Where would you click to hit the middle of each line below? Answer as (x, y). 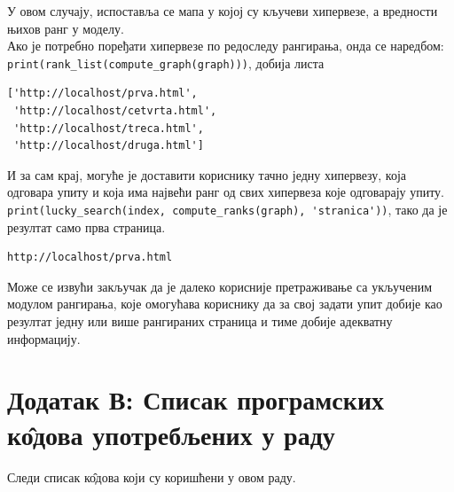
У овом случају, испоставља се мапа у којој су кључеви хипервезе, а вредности (223, 11)
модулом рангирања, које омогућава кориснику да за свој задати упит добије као (225, 304)
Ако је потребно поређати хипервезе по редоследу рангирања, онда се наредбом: (226, 46)
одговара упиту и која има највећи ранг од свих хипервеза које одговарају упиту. (226, 192)
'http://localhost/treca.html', (109, 128)
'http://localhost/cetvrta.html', (115, 111)
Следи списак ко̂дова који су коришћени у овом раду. (152, 476)
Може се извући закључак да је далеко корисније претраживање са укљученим (220, 286)
